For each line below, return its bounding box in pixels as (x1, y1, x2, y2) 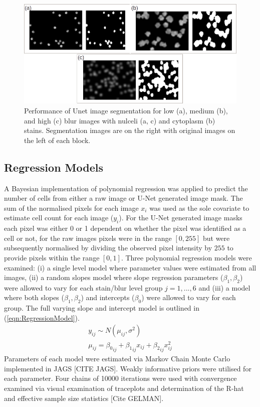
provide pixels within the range (4, 252, 100, 262)
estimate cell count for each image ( (4, 212, 114, 223)
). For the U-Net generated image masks (119, 212, 242, 223)
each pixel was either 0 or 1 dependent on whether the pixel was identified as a (4, 223, 246, 233)
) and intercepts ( (81, 292, 135, 303)
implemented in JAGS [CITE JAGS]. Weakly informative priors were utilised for (4, 363, 251, 373)
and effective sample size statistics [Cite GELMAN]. (4, 392, 164, 403)
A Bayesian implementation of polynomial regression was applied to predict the (4, 183, 248, 193)
